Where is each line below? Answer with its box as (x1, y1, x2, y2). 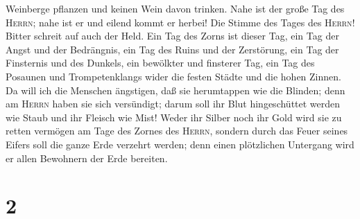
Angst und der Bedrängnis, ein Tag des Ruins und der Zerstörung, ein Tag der (6, 42, 339, 56)
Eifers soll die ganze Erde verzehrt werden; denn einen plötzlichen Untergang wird (6, 137, 354, 151)
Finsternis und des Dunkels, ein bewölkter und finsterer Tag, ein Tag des (6, 55, 315, 70)
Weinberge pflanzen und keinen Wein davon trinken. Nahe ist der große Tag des (6, 1, 345, 15)
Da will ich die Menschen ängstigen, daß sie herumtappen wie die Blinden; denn (6, 82, 345, 97)
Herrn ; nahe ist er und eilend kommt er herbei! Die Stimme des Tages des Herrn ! (6, 15, 355, 29)
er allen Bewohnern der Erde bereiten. (6, 150, 168, 165)
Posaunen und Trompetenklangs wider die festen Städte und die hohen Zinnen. (6, 69, 341, 83)
